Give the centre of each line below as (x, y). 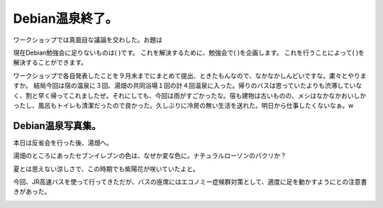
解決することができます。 (50, 62)
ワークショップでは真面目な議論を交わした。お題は (88, 40)
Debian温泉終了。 (66, 18)
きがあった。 (32, 192)
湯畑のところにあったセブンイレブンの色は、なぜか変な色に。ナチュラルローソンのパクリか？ (150, 155)
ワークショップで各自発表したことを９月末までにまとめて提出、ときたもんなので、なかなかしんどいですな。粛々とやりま (190, 75)
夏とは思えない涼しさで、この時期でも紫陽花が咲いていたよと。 (106, 169)
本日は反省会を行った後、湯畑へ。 (63, 143)
